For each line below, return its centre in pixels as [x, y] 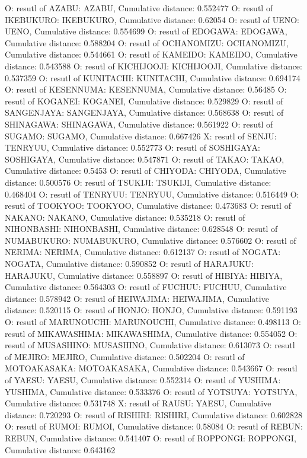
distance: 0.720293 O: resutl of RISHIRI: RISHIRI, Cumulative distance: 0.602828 [153, 414]
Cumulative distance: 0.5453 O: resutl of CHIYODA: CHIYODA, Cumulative [145, 171]
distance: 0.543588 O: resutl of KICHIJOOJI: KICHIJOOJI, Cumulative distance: [153, 66]
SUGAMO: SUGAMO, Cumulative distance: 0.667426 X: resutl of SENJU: [141, 136]
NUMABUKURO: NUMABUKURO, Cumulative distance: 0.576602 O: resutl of [151, 240]
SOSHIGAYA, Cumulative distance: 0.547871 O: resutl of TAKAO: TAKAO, [145, 159]
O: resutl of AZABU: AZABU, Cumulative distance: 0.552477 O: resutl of [139, 8]
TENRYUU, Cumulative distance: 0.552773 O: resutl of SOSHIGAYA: [132, 147]
